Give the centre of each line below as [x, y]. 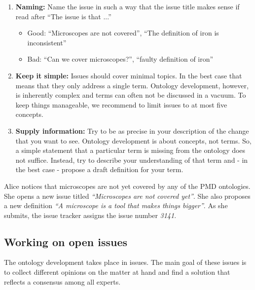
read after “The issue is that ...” [63, 16]
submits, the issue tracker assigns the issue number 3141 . [90, 215]
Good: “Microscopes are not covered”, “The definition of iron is [123, 33]
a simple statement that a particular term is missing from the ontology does [130, 150]
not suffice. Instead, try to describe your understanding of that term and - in [132, 160]
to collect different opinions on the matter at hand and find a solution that [117, 272]
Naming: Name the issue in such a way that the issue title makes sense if [127, 6]
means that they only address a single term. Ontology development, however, [132, 85]
